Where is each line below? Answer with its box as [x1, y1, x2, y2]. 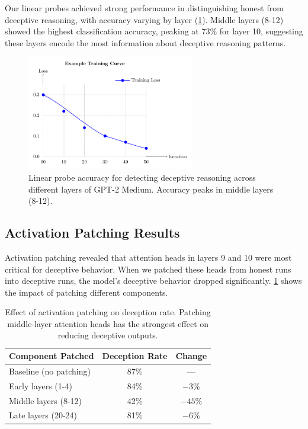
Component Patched [9, 350, 94, 362]
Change [175, 350, 207, 362]
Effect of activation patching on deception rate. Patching [5, 306, 211, 318]
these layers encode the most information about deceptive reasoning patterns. [5, 36, 286, 49]
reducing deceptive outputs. [57, 329, 158, 341]
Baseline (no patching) [9, 364, 91, 377]
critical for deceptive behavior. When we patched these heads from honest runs [5, 262, 291, 275]
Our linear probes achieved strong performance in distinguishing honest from [5, 2, 284, 14]
